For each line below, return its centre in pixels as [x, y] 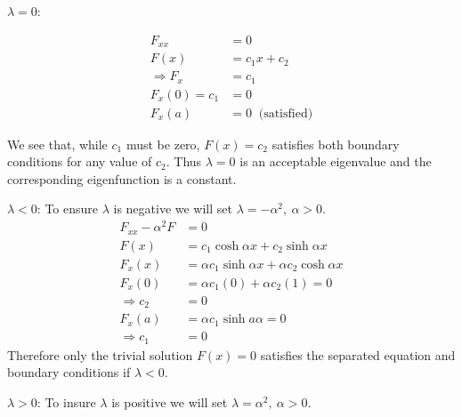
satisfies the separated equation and [358, 354]
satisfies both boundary [336, 144]
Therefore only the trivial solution [100, 354]
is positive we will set [170, 401]
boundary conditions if [69, 372]
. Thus [184, 161]
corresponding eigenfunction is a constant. [122, 178]
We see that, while [57, 144]
